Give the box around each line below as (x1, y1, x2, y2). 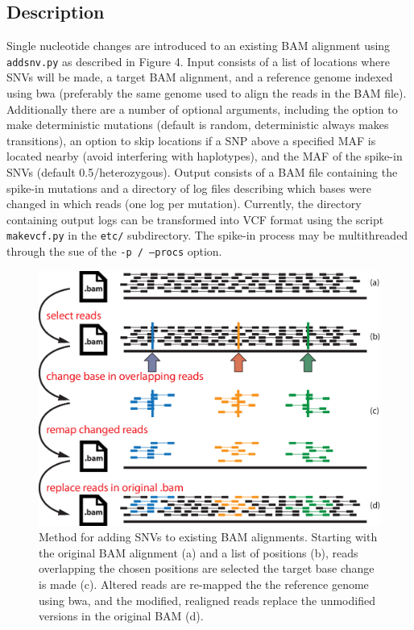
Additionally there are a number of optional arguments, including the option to (6, 100, 398, 117)
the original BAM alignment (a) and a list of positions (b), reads (39, 544, 358, 561)
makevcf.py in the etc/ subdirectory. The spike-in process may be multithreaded (6, 227, 408, 244)
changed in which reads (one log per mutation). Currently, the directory (6, 195, 362, 212)
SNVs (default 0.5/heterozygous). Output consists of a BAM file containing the (6, 164, 398, 181)
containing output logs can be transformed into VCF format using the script (6, 211, 384, 227)
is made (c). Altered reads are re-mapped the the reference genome (39, 576, 369, 592)
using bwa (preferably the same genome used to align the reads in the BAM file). (6, 85, 407, 102)
